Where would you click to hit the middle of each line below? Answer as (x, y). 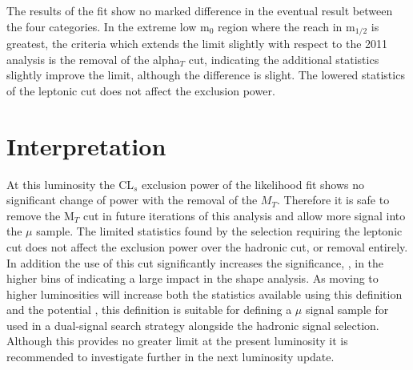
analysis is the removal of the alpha (93, 59)
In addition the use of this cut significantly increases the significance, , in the (195, 262)
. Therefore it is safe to (333, 200)
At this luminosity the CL (70, 184)
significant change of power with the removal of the (132, 200)
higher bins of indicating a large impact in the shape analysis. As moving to (192, 278)
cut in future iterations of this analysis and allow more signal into (244, 215)
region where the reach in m (287, 26)
